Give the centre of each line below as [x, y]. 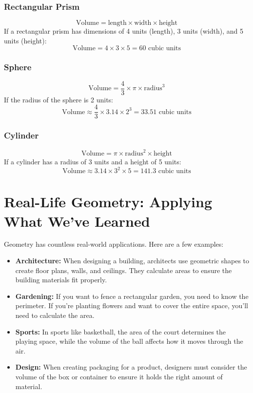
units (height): [25, 40]
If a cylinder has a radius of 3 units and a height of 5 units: [93, 162]
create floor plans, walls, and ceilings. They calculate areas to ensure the [124, 270]
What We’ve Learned [77, 221]
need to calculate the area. [55, 315]
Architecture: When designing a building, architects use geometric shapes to [132, 261]
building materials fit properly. [61, 280]
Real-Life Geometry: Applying [108, 202]
